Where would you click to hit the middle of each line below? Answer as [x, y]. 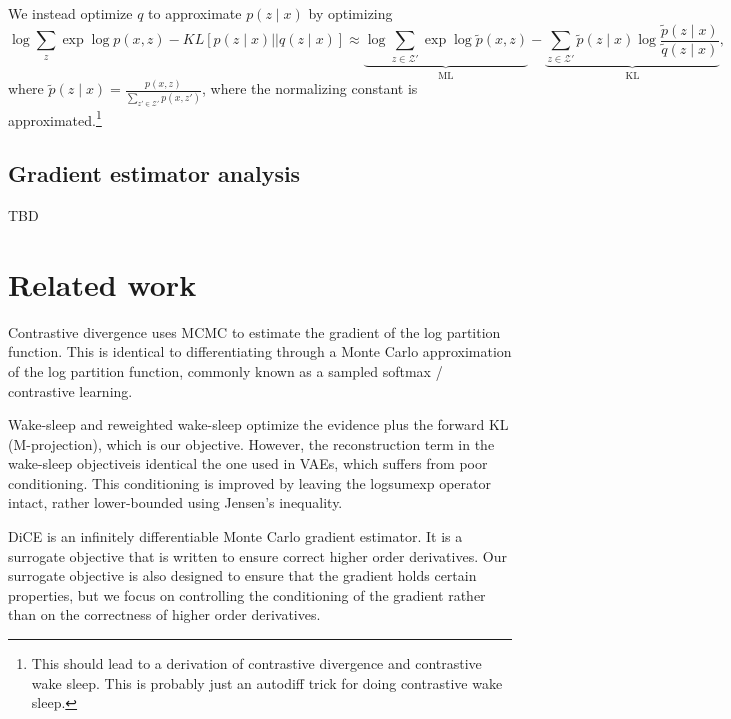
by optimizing [350, 13]
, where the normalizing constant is [310, 88]
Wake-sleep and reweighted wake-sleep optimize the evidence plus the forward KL [258, 424]
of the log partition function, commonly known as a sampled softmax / [225, 370]
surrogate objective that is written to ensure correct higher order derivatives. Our [257, 555]
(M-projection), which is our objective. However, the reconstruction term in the [251, 443]
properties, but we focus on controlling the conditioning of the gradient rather [247, 594]
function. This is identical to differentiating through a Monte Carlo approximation [260, 351]
